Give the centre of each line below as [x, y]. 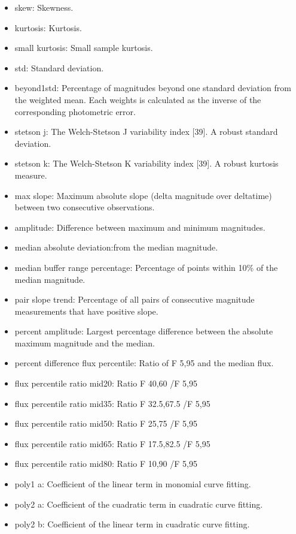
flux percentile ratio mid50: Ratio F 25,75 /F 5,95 [106, 423]
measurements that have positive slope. [86, 311]
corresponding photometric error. [75, 111]
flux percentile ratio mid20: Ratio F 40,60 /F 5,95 [106, 383]
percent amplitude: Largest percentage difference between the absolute [144, 331]
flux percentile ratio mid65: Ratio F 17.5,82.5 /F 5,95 [112, 443]
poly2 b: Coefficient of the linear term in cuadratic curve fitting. [132, 524]
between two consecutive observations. [85, 207]
